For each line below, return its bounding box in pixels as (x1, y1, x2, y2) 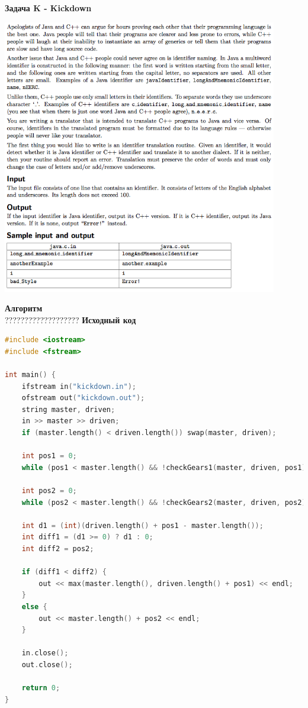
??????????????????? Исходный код (5, 313, 136, 326)
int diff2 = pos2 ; (21, 545, 94, 553)
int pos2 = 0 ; (21, 487, 77, 495)
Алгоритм (5, 302, 43, 314)
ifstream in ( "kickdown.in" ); (21, 382, 136, 391)
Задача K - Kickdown (5, 2, 92, 14)
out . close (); (21, 660, 73, 669)
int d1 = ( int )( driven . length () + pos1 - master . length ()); (21, 521, 264, 530)
